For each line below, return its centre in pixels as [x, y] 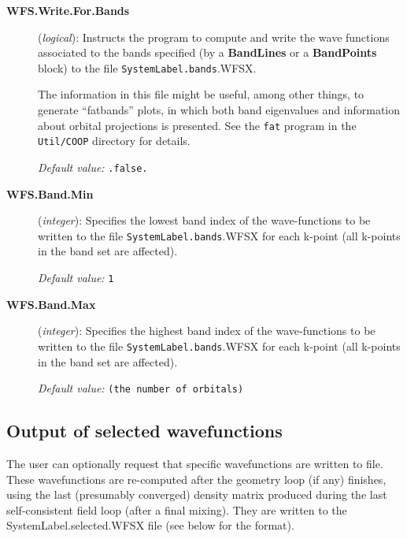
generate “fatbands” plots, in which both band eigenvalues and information [219, 110]
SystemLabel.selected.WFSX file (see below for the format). [150, 525]
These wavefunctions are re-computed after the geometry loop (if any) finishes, [196, 479]
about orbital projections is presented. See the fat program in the [197, 125]
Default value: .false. [93, 167]
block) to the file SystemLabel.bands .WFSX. [147, 67]
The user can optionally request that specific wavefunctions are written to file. [195, 463]
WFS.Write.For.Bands [68, 10]
